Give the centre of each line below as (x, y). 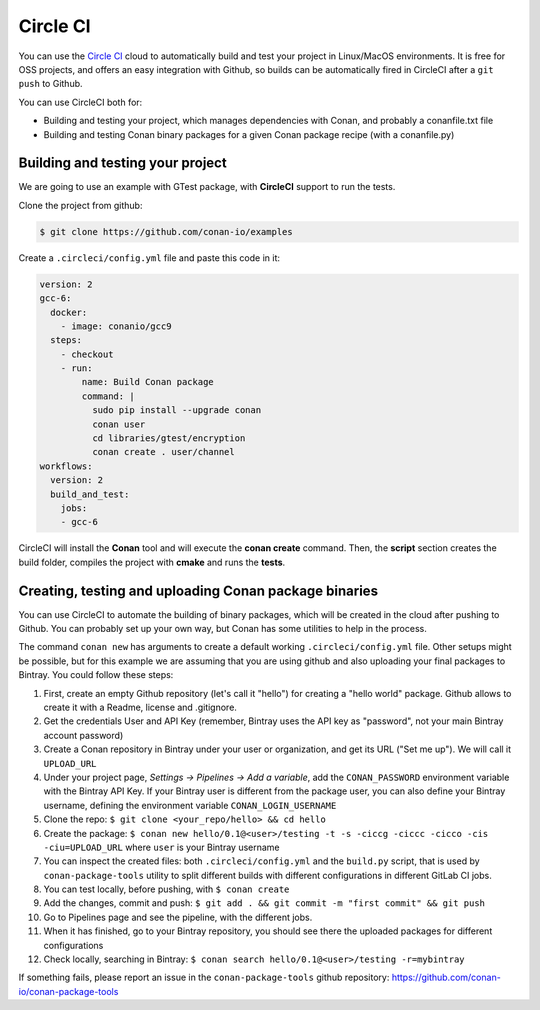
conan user (118, 424)
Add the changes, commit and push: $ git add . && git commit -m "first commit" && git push (264, 903)
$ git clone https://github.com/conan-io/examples (166, 231)
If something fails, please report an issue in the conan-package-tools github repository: (204, 977)
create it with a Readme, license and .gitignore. (140, 707)
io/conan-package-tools (68, 991)
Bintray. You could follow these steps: (96, 675)
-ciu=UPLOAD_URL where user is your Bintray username (161, 847)
